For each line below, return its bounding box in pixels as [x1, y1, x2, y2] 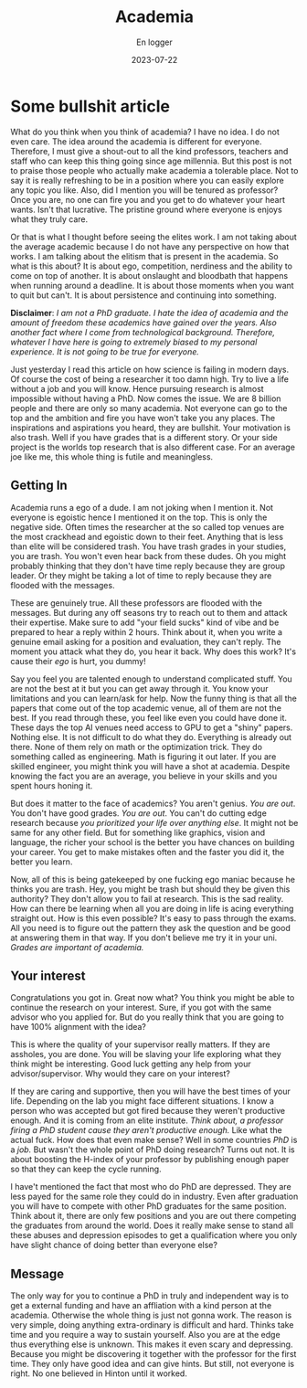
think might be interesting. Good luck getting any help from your [10, 1058, 252, 1070]
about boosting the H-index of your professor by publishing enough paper [10, 1154, 290, 1165]
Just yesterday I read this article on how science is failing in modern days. [10, 364, 290, 375]
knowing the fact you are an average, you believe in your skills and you [10, 770, 278, 781]
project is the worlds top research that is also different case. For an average [10, 441, 296, 452]
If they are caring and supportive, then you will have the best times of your [10, 1086, 291, 1097]
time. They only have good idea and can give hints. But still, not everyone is [10, 1359, 295, 1370]
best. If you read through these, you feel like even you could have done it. [10, 712, 287, 723]
